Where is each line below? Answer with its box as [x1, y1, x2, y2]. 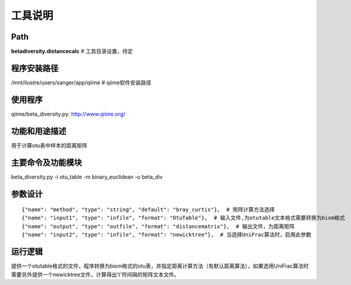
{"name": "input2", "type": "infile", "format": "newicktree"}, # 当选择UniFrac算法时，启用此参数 [22, 231, 312, 238]
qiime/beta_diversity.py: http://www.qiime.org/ [11, 110, 126, 117]
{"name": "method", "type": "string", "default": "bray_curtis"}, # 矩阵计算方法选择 [22, 207, 275, 213]
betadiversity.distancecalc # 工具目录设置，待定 [11, 48, 133, 55]
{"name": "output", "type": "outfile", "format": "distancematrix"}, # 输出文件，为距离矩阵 [22, 223, 295, 230]
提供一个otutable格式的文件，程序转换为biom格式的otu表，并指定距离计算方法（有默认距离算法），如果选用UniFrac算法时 [11, 262, 309, 269]
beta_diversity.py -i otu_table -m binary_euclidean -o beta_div [11, 173, 163, 180]
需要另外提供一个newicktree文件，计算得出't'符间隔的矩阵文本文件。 [11, 271, 179, 278]
